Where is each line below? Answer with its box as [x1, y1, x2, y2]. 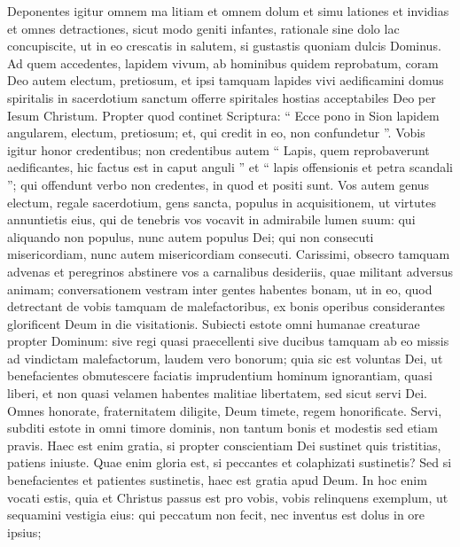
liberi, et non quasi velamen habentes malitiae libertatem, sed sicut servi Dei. [7, 384, 427, 402]
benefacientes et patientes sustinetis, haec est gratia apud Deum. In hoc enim [7, 471, 427, 489]
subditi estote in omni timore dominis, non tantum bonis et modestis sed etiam [7, 418, 438, 437]
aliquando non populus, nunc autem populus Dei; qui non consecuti [7, 227, 374, 246]
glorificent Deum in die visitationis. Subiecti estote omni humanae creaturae [7, 314, 420, 332]
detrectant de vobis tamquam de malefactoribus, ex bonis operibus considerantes [7, 297, 446, 316]
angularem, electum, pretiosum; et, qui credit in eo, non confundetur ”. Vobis [7, 123, 425, 142]
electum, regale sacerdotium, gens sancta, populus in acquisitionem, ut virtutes [7, 192, 436, 211]
